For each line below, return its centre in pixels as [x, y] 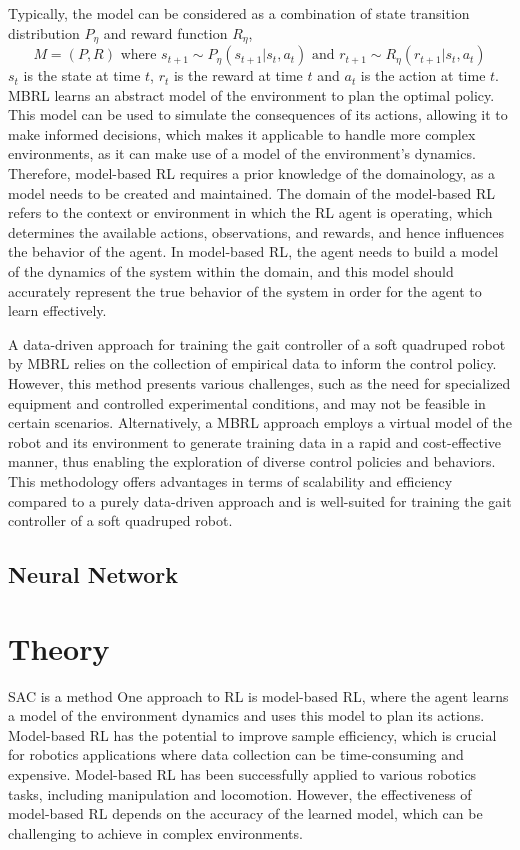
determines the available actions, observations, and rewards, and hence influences [256, 231]
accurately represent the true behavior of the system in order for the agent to [245, 290]
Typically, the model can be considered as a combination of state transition [239, 13]
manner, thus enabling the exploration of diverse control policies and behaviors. [252, 461]
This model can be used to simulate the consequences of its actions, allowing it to [258, 114]
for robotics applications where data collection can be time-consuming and [236, 754]
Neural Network [93, 574]
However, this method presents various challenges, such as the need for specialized [259, 382]
